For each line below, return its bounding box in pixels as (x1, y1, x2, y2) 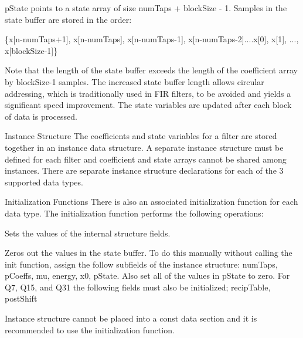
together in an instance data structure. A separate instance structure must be (5, 141, 284, 153)
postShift (5, 292, 38, 305)
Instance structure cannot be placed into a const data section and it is (5, 312, 257, 325)
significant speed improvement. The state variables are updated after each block (5, 99, 292, 111)
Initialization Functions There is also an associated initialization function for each (5, 195, 298, 208)
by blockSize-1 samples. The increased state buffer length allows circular (5, 75, 264, 87)
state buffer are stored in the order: (5, 13, 132, 25)
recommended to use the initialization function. (5, 323, 175, 336)
